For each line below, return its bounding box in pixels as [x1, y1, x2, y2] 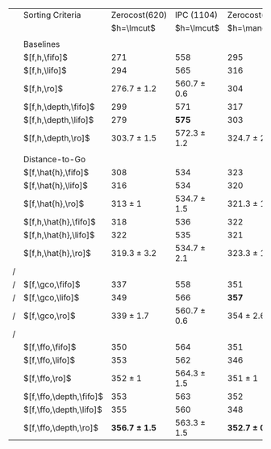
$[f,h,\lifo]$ [23, 65, 67, 76]
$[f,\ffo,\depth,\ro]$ [23, 422, 99, 433]
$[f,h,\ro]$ [23, 83, 63, 94]
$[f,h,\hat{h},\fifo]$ [23, 216, 97, 227]
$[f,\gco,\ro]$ [23, 310, 76, 321]
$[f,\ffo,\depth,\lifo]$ [23, 404, 102, 415]
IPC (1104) [174, 10, 218, 20]
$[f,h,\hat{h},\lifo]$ [23, 229, 95, 241]
